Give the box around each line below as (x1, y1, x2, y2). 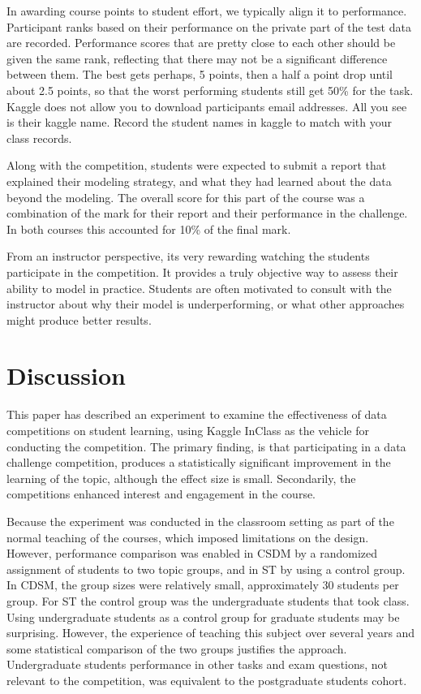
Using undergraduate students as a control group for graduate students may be (6, 608, 400, 625)
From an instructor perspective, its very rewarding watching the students (6, 248, 370, 265)
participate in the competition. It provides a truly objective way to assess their (6, 263, 398, 280)
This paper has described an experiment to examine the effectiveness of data (6, 406, 387, 423)
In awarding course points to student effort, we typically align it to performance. (6, 2, 407, 19)
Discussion (6, 359, 126, 392)
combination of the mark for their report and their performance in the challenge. (6, 205, 408, 222)
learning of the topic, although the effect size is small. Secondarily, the (6, 469, 356, 486)
